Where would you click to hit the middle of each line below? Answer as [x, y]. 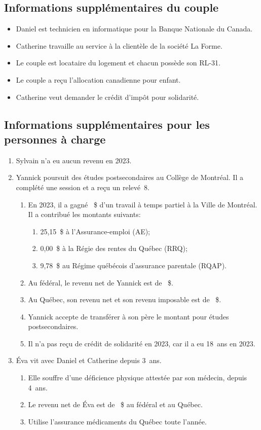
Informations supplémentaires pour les [107, 124]
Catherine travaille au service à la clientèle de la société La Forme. [119, 45]
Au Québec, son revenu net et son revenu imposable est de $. [125, 299]
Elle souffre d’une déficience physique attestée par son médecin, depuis [138, 378]
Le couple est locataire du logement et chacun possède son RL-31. [118, 63]
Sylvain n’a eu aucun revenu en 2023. [74, 160]
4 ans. [38, 387]
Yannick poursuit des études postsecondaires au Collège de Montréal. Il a [129, 177]
